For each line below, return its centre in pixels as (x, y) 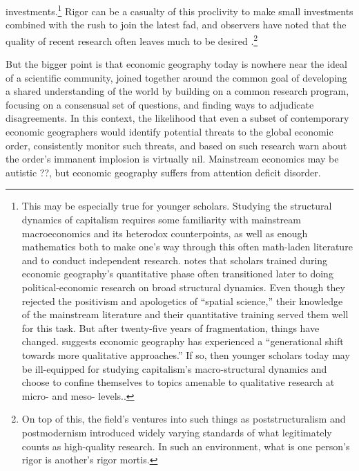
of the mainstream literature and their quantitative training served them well (185, 314)
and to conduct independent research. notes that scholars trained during (175, 260)
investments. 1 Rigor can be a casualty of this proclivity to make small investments (179, 10)
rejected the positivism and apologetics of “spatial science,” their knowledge (182, 301)
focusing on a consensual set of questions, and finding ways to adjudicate (160, 104)
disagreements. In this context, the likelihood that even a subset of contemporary (177, 118)
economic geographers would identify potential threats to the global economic (169, 132)
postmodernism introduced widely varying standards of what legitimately (177, 432)
